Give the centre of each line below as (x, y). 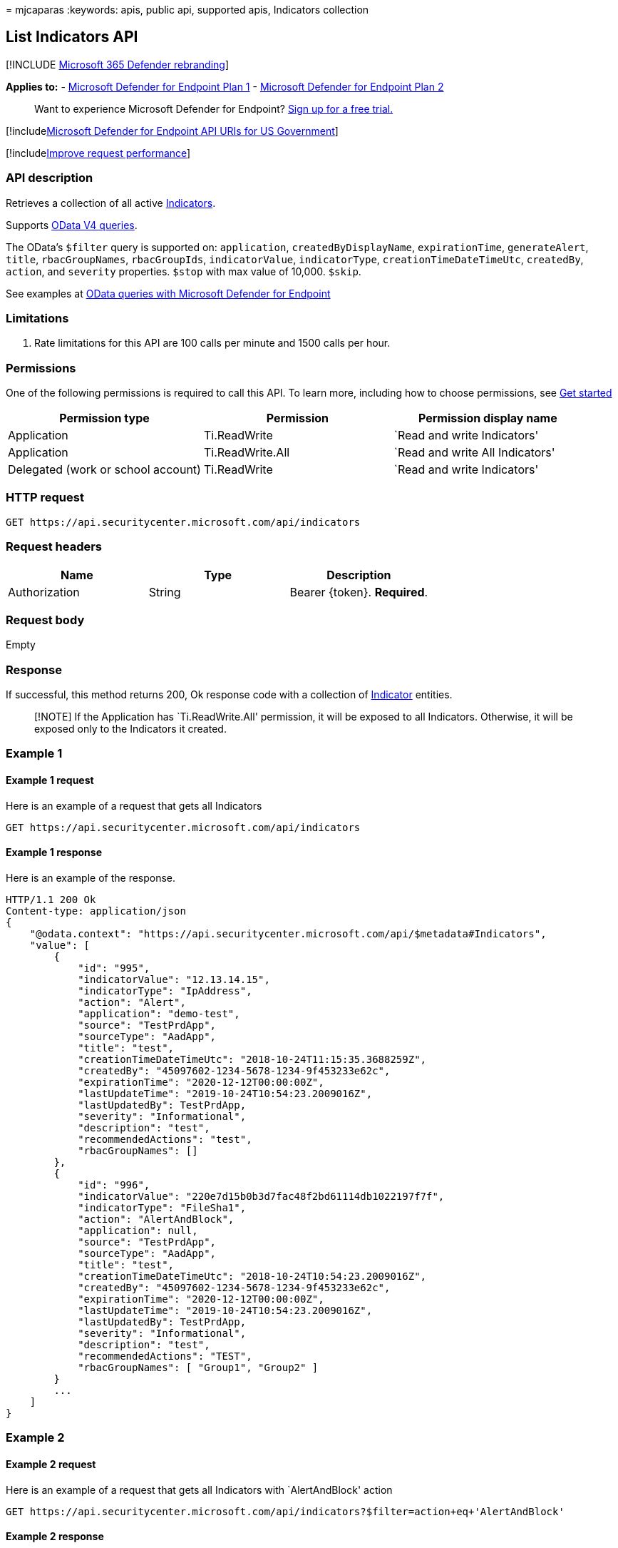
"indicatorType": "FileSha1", (162, 1207)
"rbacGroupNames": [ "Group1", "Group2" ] (198, 1367)
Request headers (54, 547)
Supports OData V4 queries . (72, 225)
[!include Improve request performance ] (98, 153)
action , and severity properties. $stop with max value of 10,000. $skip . (184, 271)
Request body (45, 620)
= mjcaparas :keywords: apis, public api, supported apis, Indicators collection (187, 10)
